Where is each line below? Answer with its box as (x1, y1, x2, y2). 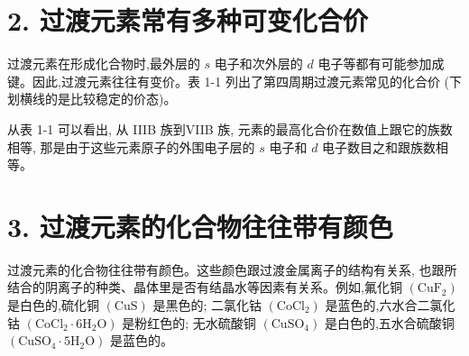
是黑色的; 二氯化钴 (152, 296, 262, 314)
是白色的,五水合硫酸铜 (324, 313, 455, 332)
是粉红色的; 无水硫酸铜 (122, 313, 256, 332)
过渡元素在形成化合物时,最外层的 (7, 54, 200, 73)
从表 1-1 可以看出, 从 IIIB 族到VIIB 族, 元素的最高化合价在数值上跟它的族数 (7, 119, 453, 138)
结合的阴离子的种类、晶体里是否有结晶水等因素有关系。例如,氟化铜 (7, 278, 402, 297)
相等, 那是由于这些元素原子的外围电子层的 (7, 137, 255, 156)
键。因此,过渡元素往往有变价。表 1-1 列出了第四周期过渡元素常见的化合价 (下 (7, 71, 462, 90)
